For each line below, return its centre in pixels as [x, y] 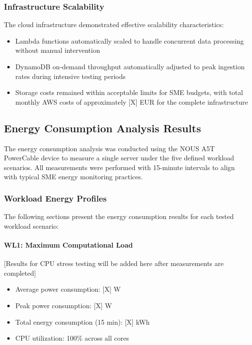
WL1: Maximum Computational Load [68, 244]
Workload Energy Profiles [55, 198]
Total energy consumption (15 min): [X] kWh [82, 321]
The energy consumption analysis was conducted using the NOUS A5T [110, 148]
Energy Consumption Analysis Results [102, 128]
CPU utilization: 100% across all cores [72, 338]
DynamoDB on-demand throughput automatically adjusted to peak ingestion [130, 66]
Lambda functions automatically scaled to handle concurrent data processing [129, 40]
